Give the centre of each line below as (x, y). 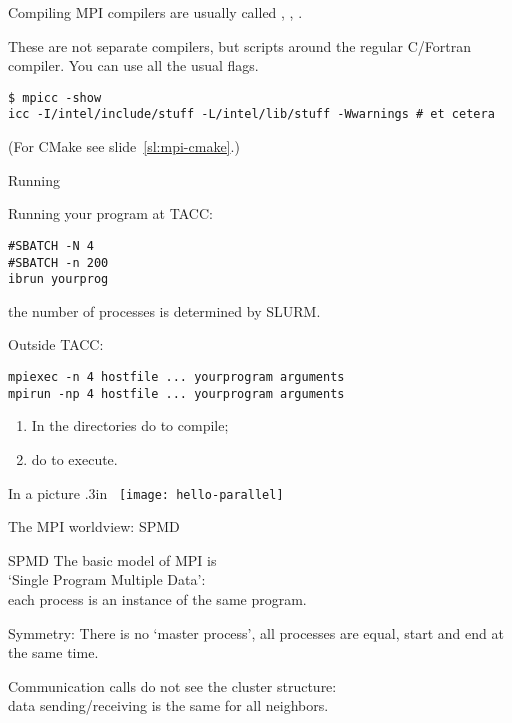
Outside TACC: (56, 344)
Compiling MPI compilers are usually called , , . (155, 12)
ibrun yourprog (58, 279)
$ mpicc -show (55, 97)
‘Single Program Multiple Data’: (107, 579)
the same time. (53, 652)
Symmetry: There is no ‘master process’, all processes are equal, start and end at (256, 632)
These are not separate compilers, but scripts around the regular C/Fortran (239, 45)
